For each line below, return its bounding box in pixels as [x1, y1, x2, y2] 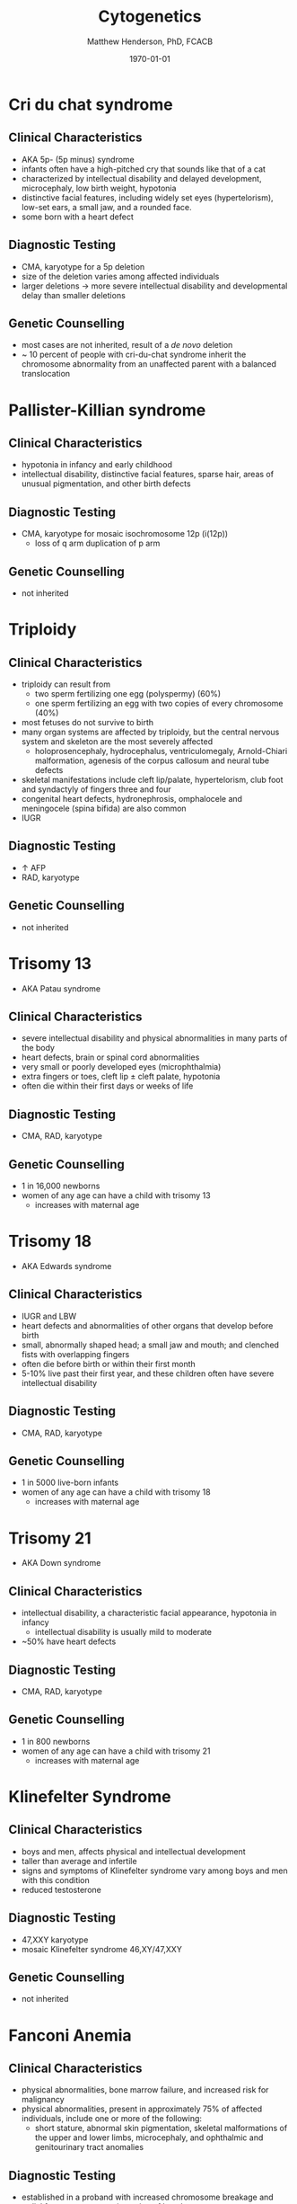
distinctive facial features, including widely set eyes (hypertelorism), [21, 191, 275, 203]
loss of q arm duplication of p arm [34, 538, 161, 549]
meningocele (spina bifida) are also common [21, 803, 187, 813]
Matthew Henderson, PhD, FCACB [87, 36, 213, 47]
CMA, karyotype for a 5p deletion [21, 261, 145, 271]
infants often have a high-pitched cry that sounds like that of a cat [21, 164, 266, 174]
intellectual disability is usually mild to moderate [34, 1627, 213, 1638]
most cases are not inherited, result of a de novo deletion [21, 340, 233, 351]
